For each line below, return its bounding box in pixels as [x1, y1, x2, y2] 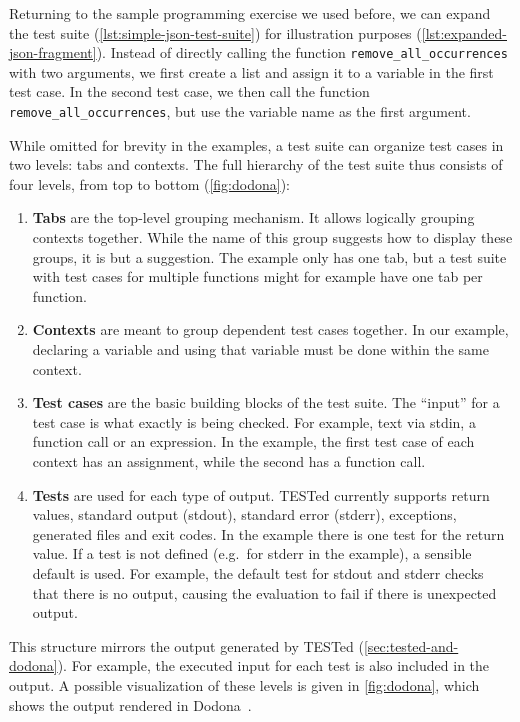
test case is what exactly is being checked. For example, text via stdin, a [32, 411, 476, 432]
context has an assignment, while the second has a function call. [32, 451, 426, 471]
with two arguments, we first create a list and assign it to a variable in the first [9, 61, 494, 82]
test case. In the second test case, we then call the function [9, 81, 370, 102]
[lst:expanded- [421, 22, 507, 43]
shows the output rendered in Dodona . [9, 694, 252, 715]
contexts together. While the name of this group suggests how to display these [32, 227, 513, 248]
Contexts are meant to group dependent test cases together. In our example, [32, 319, 509, 340]
